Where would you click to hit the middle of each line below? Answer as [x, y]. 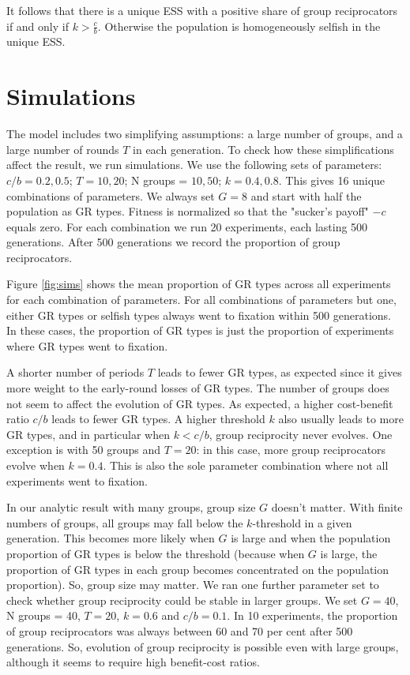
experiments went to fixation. [77, 480]
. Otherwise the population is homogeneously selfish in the [239, 26]
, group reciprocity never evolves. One [301, 434]
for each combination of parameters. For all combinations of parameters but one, [201, 300]
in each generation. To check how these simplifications [263, 149]
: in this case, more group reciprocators [291, 450]
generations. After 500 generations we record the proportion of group [173, 242]
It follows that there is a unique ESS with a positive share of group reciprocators [202, 10]
